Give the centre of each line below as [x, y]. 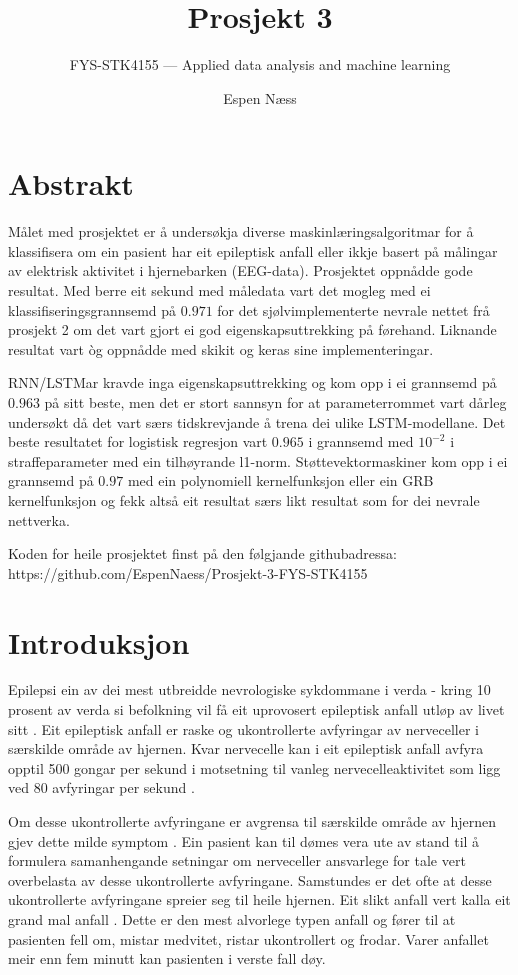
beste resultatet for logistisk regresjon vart [138, 441]
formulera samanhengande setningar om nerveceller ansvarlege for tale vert [237, 860]
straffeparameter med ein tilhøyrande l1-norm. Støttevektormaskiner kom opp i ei [258, 460]
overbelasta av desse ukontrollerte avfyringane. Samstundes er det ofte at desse [250, 879]
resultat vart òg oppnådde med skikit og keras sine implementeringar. [221, 348]
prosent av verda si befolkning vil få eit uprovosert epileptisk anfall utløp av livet [256, 709]
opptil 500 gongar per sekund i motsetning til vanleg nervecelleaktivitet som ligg [254, 767]
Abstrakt [71, 183]
